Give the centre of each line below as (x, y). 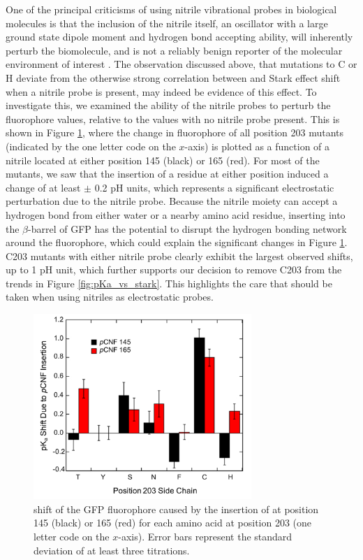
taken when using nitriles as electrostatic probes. (110, 297)
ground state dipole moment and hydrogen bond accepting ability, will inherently (179, 37)
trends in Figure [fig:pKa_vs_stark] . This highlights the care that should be (169, 283)
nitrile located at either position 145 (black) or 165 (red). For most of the (163, 160)
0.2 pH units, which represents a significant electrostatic (214, 187)
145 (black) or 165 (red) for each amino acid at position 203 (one (173, 523)
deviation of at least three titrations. (112, 550)
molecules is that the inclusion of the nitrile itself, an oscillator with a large (167, 23)
